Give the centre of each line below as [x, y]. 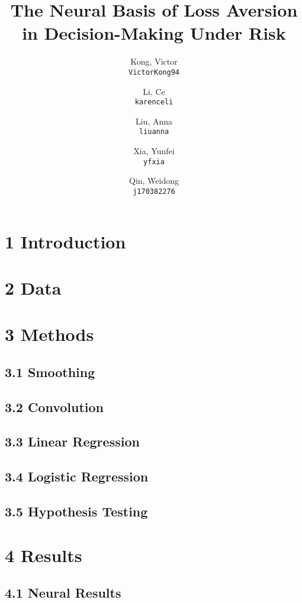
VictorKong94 [154, 72]
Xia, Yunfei [154, 151]
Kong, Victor [154, 61]
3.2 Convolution [54, 406]
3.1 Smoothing [50, 371]
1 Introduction [65, 241]
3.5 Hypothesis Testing [76, 511]
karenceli [154, 102]
